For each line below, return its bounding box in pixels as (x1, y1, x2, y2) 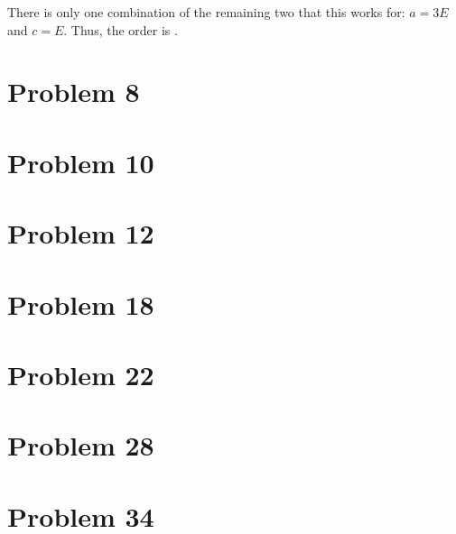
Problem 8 (7, 73, 140, 110)
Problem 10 (7, 143, 154, 180)
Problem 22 (7, 355, 154, 392)
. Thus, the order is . (63, 20, 178, 39)
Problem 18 (7, 285, 154, 322)
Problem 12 (7, 215, 154, 252)
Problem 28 (7, 427, 154, 464)
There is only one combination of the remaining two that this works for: (7, 3, 405, 21)
